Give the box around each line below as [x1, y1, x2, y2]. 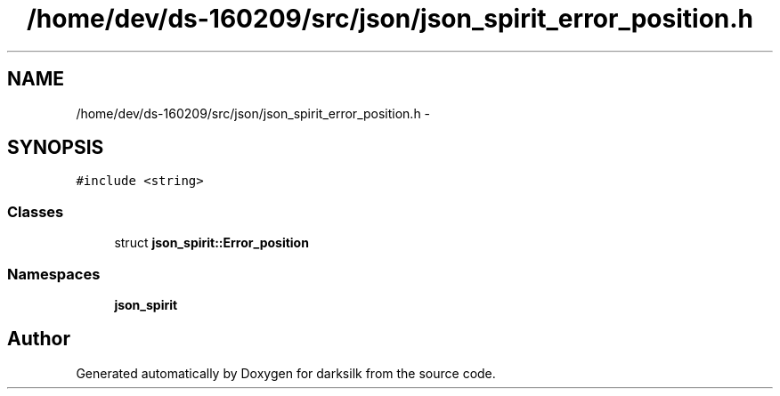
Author [7, 327, 70, 351]
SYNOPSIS [7, 136, 104, 159]
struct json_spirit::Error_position [114, 235, 309, 251]
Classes [7, 202, 64, 221]
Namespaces [7, 264, 101, 283]
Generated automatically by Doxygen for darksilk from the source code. [76, 365, 496, 381]
